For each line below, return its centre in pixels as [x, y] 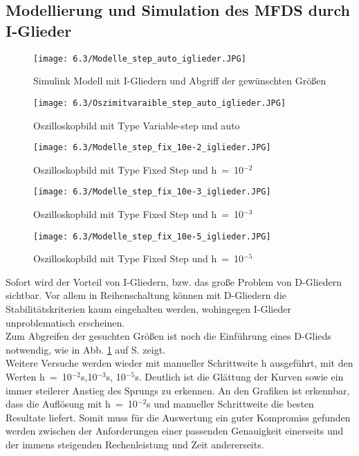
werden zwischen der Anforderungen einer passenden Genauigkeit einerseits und [175, 431]
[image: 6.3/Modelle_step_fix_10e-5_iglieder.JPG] [152, 236]
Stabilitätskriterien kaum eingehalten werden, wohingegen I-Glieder [148, 309]
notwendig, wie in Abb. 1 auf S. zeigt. [86, 349]
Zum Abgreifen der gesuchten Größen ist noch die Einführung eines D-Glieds [168, 336]
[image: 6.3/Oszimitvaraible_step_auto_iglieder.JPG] [160, 103]
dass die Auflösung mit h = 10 [72, 404]
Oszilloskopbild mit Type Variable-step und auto [137, 125]
